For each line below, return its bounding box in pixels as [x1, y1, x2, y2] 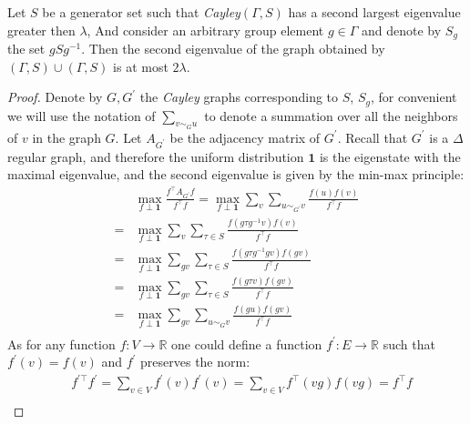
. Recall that [337, 127, 408, 146]
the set [7, 39, 46, 58]
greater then [7, 20, 76, 39]
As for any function [7, 334, 116, 353]
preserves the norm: [140, 352, 250, 371]
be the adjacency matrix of [169, 127, 321, 146]
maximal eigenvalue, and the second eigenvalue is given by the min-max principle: [7, 165, 465, 184]
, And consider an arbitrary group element [87, 20, 324, 39]
